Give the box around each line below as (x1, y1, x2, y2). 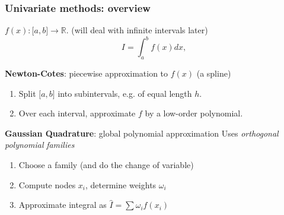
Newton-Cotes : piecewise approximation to (5, 67, 168, 80)
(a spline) (196, 67, 231, 80)
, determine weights (85, 178, 157, 191)
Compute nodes (18, 178, 76, 191)
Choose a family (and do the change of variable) (18, 159, 194, 171)
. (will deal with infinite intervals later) (66, 24, 208, 36)
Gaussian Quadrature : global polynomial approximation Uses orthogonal (5, 127, 279, 139)
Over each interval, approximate (18, 107, 136, 119)
